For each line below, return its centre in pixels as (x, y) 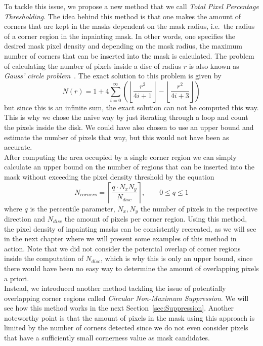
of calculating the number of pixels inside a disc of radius (93, 66)
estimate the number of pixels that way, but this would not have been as (117, 137)
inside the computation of (44, 258)
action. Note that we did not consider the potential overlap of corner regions (122, 248)
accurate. (18, 147)
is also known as (214, 66)
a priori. (17, 278)
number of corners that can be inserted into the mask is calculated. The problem (129, 55)
